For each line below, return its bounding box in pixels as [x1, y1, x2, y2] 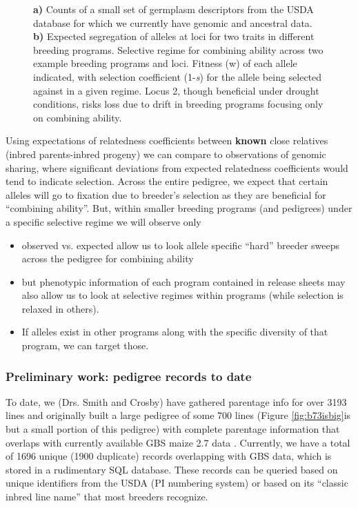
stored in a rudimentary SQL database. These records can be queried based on [6, 462, 338, 476]
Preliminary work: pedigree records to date [6, 367, 252, 384]
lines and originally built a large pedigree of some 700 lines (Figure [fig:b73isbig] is [6, 408, 351, 422]
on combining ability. [33, 110, 122, 124]
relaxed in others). [21, 301, 99, 315]
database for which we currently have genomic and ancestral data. [33, 15, 312, 30]
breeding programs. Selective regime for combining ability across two [33, 42, 324, 57]
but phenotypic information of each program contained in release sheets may [21, 274, 346, 289]
